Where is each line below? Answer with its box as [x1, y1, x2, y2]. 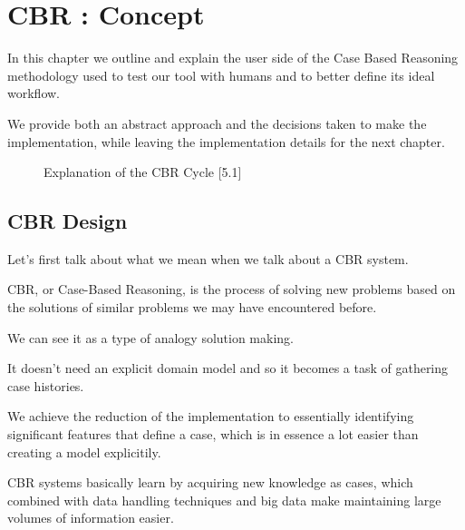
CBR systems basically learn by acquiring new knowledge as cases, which [7, 473, 413, 492]
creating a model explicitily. [7, 442, 161, 461]
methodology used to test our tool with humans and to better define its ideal [7, 65, 435, 84]
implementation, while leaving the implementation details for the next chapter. [7, 132, 445, 151]
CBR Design [7, 207, 128, 235]
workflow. [7, 83, 60, 103]
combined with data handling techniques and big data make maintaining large [7, 490, 441, 509]
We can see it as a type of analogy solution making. [7, 328, 294, 347]
